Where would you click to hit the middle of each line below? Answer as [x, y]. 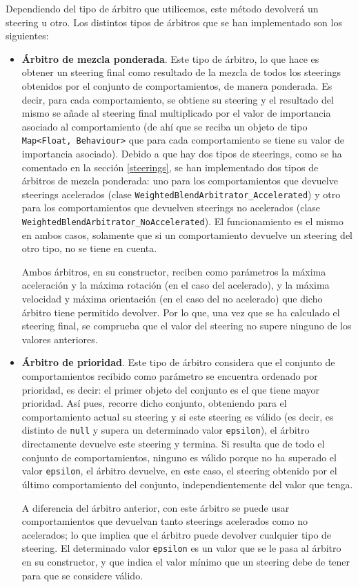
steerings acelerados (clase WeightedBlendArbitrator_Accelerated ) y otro [181, 194]
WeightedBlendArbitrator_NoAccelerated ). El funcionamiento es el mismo [182, 221]
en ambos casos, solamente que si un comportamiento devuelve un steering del [187, 234]
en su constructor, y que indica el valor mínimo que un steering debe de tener [186, 561]
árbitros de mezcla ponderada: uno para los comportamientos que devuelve [180, 181]
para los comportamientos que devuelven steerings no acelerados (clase [171, 208]
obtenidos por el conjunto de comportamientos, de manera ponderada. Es [177, 85]
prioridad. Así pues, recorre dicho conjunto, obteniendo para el [154, 403]
